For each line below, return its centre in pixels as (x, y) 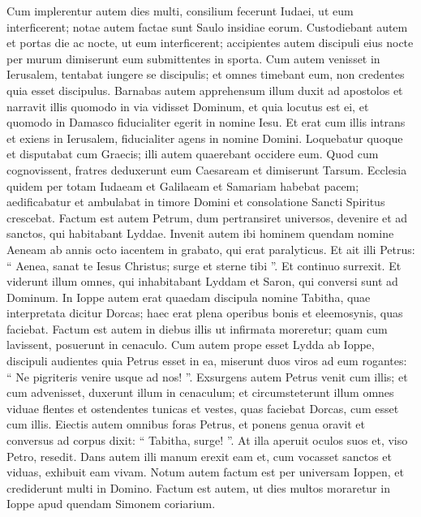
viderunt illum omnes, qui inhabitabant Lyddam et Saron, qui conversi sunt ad (202, 281)
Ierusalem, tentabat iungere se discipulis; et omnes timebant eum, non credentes (206, 74)
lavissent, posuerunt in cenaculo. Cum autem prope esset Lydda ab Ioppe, (191, 345)
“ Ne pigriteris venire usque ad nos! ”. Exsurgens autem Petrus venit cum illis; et (207, 376)
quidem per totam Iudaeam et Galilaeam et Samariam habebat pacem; (183, 185)
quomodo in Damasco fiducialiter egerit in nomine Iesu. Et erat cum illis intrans (206, 122)
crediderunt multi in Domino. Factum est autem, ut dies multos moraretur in (198, 487)
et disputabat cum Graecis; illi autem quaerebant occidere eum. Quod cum (193, 154)
